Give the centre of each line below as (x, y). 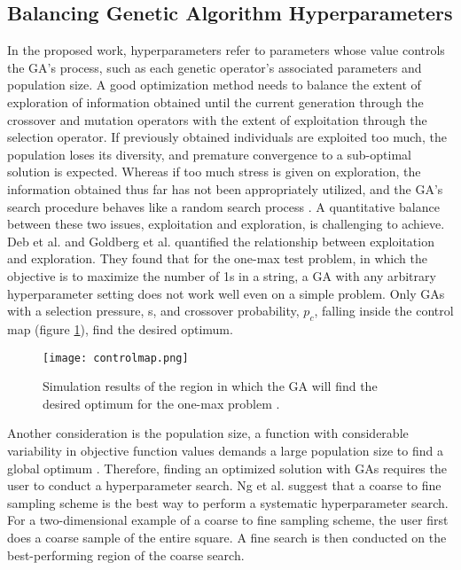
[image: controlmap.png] (116, 358)
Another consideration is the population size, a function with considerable (208, 433)
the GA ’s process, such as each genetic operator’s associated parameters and (215, 67)
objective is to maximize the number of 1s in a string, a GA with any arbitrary (222, 275)
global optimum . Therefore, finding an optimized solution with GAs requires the (227, 468)
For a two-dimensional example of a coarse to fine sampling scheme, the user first (228, 520)
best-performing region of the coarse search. (126, 554)
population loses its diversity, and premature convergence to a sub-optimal (209, 154)
